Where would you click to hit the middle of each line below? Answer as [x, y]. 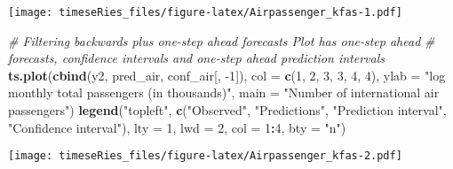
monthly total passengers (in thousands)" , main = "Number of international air [224, 92]
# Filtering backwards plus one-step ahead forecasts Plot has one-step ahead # [222, 40]
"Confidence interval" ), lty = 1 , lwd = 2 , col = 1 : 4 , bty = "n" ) [177, 127]
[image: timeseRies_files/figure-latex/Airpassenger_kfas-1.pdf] [205, 12]
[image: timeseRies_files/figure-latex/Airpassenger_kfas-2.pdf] [205, 156]
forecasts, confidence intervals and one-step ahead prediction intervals [197, 58]
